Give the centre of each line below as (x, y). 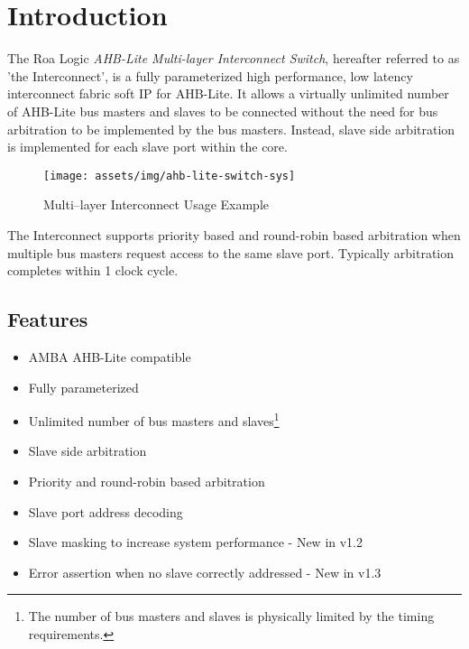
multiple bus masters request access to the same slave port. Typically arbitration (231, 252)
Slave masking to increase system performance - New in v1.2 (195, 542)
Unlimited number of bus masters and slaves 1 (154, 419)
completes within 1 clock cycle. (93, 270)
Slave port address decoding (106, 511)
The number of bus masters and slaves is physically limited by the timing (231, 616)
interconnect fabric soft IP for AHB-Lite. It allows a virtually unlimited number (228, 93)
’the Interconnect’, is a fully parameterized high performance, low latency (210, 75)
